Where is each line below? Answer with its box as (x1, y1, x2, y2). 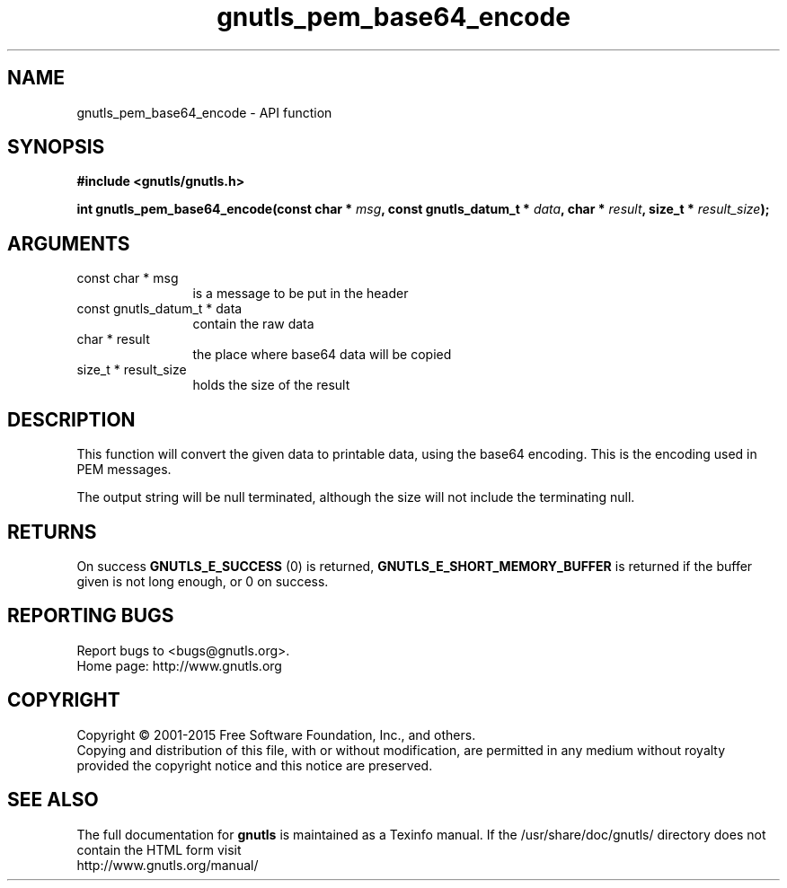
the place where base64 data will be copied (192, 347, 452, 363)
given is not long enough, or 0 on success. (76, 573, 329, 589)
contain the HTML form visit (76, 841, 242, 857)
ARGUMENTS (7, 232, 130, 255)
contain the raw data (192, 316, 314, 332)
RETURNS (7, 520, 97, 543)
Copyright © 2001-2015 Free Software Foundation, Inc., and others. (76, 726, 476, 743)
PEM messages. (76, 462, 172, 478)
